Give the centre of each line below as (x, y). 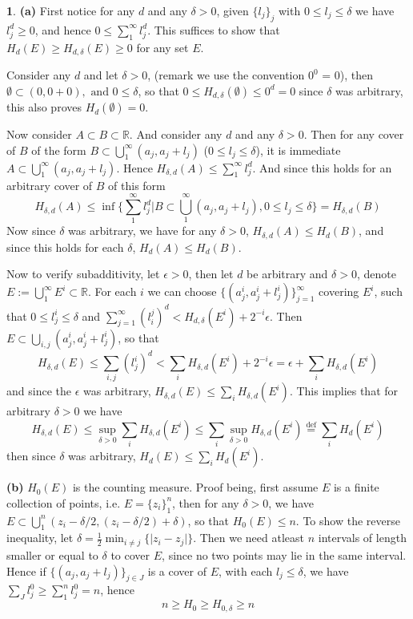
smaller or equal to (52, 554)
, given (233, 10)
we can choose (182, 291)
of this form (137, 185)
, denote (376, 274)
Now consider (39, 134)
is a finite (356, 487)
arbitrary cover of (50, 185)
